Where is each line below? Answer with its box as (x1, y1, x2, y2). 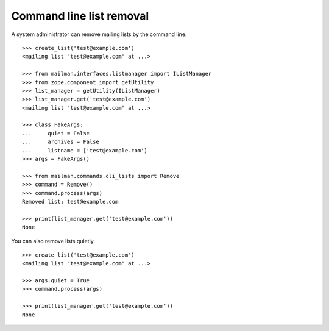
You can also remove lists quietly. (11, 237, 96, 244)
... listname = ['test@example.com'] (22, 147, 147, 154)
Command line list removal (11, 9, 149, 23)
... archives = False (22, 138, 100, 146)
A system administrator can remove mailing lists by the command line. (11, 30, 187, 38)
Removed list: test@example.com (22, 198, 119, 205)
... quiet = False (22, 130, 90, 137)
